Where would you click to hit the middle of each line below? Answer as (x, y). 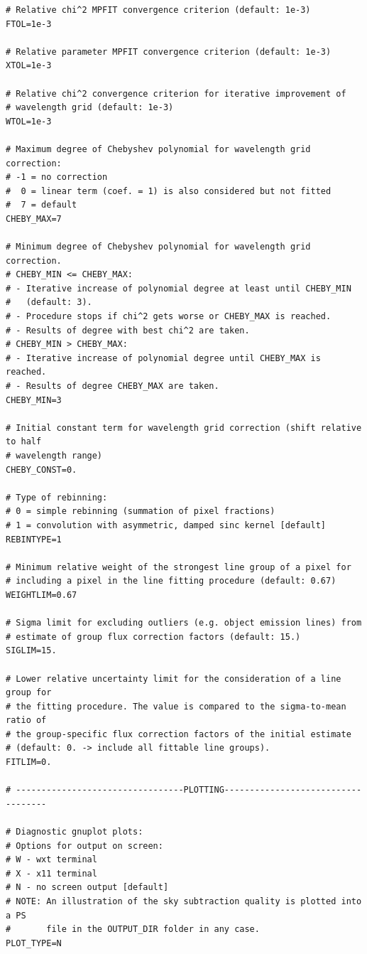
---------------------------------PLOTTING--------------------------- (189, 790)
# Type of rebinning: (57, 497)
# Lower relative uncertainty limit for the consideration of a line (174, 679)
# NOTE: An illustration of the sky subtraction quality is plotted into (184, 901)
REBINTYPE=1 (34, 539)
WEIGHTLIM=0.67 (42, 595)
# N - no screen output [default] (87, 888)
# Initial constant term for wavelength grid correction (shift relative (184, 428)
